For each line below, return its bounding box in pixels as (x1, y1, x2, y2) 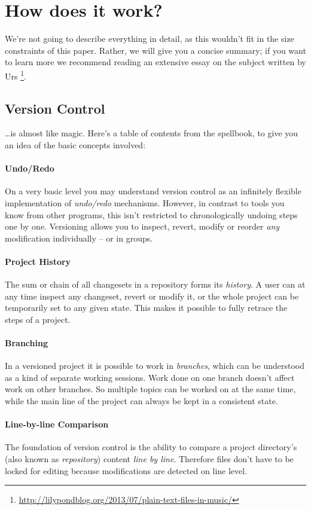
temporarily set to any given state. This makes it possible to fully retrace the (5, 301, 288, 314)
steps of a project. (5, 313, 71, 325)
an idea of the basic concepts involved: (5, 138, 146, 151)
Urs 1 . (5, 68, 26, 82)
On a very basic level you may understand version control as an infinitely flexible (5, 185, 301, 197)
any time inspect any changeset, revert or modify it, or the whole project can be (5, 289, 299, 302)
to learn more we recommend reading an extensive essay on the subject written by (5, 56, 306, 68)
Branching (5, 337, 48, 349)
